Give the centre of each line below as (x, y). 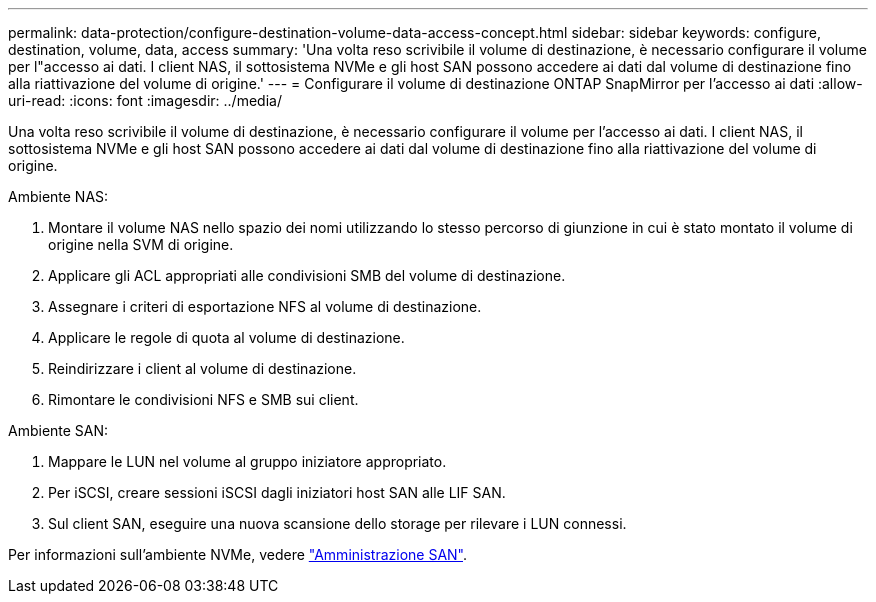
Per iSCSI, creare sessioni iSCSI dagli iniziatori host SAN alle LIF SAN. (277, 492)
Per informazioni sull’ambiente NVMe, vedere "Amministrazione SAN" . (238, 554)
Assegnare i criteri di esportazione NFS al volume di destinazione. (265, 306)
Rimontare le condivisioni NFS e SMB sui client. (203, 399)
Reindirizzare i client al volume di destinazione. (202, 368)
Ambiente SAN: (58, 430)
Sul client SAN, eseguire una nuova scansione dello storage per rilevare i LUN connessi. (337, 523)
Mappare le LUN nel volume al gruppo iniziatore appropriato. (247, 461)
